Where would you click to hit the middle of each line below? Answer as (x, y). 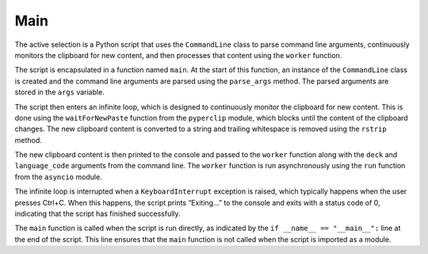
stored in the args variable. (59, 92)
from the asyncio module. (58, 177)
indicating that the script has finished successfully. (98, 214)
